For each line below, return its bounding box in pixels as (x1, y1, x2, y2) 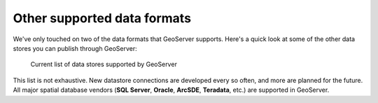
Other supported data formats (13, 10, 192, 26)
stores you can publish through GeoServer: (13, 44, 138, 52)
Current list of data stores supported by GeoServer (30, 60, 178, 69)
